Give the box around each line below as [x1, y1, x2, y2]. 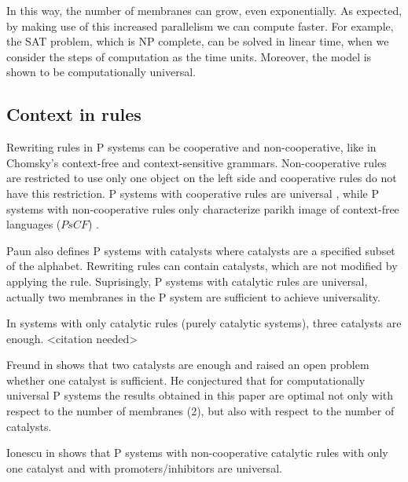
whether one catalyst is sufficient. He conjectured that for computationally [6, 371, 366, 388]
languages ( [6, 216, 61, 232]
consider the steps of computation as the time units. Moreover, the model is [6, 48, 372, 64]
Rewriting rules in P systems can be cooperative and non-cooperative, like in [6, 139, 377, 155]
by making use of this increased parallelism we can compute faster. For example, [6, 17, 394, 34]
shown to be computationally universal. [6, 64, 196, 80]
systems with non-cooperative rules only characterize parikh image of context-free [6, 200, 399, 217]
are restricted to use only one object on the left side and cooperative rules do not [6, 170, 397, 186]
